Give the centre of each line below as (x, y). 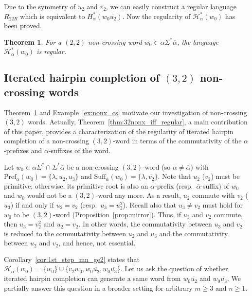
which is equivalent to (53, 16)
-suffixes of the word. (80, 150)
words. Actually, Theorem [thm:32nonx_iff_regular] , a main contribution (138, 122)
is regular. (52, 51)
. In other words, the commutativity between (145, 224)
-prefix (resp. (174, 185)
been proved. (23, 26)
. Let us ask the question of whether (174, 269)
